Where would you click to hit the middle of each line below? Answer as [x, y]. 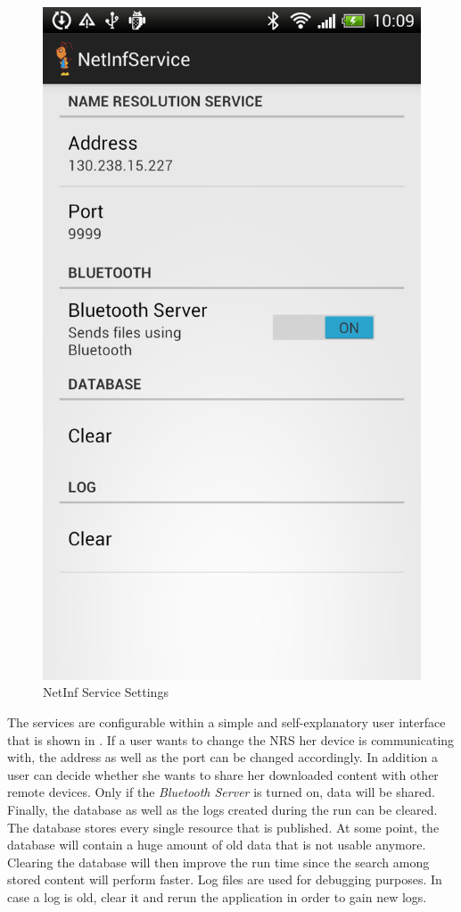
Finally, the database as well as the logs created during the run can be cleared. [222, 809]
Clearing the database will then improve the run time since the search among [218, 862]
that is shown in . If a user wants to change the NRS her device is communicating [231, 739]
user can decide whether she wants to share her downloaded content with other [223, 774]
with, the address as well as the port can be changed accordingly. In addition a [223, 757]
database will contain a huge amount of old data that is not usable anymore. [217, 845]
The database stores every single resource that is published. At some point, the [223, 827]
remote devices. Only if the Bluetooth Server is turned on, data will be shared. [221, 792]
